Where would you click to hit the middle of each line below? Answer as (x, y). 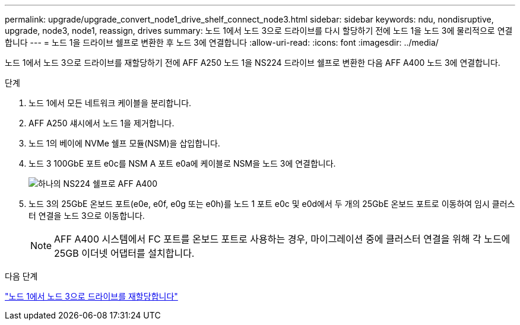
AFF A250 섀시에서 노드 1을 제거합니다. (102, 123)
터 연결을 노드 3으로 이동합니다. (87, 216)
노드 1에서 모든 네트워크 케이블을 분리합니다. (110, 103)
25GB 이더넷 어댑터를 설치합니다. (124, 253)
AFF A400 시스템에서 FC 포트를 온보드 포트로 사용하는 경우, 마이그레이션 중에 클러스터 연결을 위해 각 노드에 (282, 239)
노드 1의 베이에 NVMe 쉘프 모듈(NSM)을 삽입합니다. (124, 143)
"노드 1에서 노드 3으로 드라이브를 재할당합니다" (91, 296)
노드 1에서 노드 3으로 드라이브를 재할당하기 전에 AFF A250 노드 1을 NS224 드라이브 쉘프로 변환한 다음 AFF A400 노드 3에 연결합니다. (253, 63)
